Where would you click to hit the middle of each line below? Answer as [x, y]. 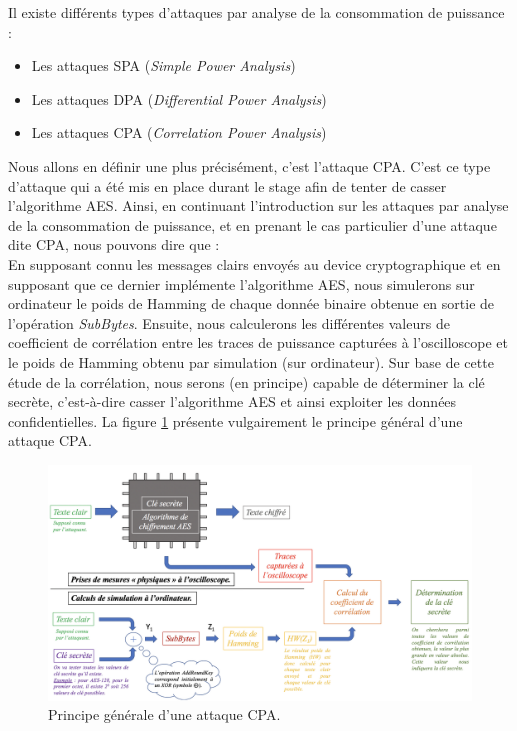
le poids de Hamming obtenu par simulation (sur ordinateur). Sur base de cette [251, 361]
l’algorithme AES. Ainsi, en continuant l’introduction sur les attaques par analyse [258, 205]
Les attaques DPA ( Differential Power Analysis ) [179, 98]
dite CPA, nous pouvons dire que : [114, 244]
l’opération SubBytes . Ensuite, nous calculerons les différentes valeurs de [229, 322]
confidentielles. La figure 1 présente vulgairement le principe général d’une [235, 420]
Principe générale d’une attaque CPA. [164, 714]
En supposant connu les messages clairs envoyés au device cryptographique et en [254, 263]
